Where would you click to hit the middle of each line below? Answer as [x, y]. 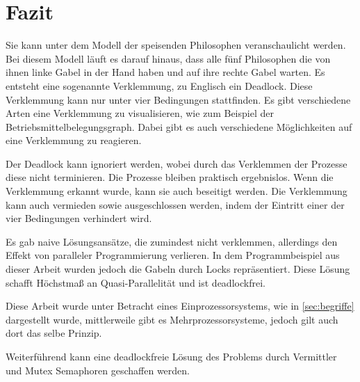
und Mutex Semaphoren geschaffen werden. [98, 370]
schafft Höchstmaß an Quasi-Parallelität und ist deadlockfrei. [136, 282]
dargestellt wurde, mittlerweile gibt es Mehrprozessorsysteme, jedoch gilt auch [172, 319]
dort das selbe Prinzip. [54, 333]
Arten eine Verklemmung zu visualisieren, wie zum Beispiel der [140, 113]
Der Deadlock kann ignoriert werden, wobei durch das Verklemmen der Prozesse [177, 163]
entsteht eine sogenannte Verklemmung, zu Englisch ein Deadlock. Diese [159, 85]
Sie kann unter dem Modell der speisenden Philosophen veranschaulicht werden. [176, 45]
